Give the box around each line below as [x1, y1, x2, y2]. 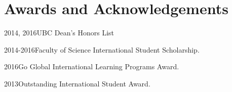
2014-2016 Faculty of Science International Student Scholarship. [4, 44, 200, 55]
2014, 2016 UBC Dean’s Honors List [4, 27, 114, 38]
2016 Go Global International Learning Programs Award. [4, 61, 179, 72]
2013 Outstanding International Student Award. [4, 78, 150, 88]
